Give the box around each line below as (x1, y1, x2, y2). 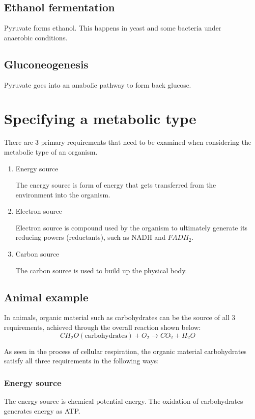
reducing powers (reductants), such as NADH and (15, 232, 166, 242)
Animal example (4, 289, 88, 304)
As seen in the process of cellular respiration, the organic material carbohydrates (4, 346, 247, 356)
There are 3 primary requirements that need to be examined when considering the (4, 137, 252, 147)
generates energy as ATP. (4, 405, 81, 416)
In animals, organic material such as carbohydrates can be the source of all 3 (4, 312, 235, 322)
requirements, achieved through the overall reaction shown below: (4, 322, 201, 332)
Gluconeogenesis (4, 56, 88, 71)
